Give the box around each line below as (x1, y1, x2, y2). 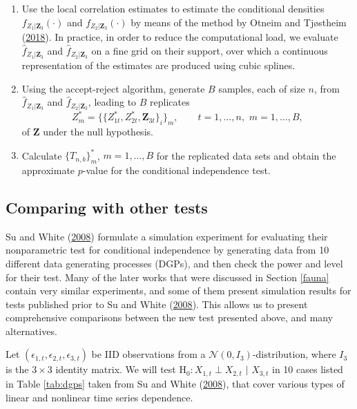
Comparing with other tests (6, 196, 208, 218)
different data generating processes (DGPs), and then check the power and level (6, 256, 343, 270)
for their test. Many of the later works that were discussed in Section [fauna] (6, 269, 329, 284)
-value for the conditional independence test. (82, 162, 271, 177)
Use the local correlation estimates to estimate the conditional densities (21, 1, 325, 15)
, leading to (88, 95, 137, 109)
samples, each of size (218, 81, 305, 95)
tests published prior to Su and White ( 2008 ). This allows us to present (6, 296, 308, 311)
